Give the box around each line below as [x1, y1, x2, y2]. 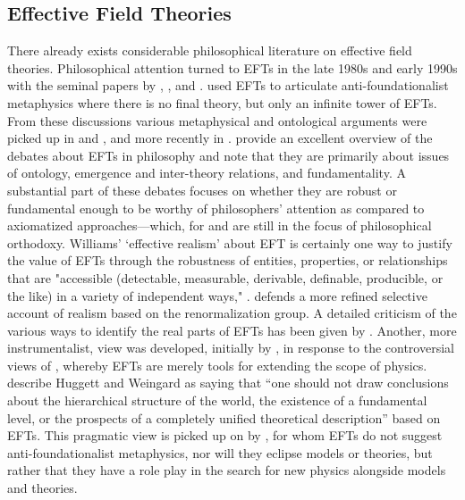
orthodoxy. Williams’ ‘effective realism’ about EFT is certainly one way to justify [7, 233, 452, 252]
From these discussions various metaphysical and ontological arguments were [7, 111, 427, 129]
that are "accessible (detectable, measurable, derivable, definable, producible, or [7, 268, 444, 287]
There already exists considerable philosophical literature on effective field [7, 41, 412, 60]
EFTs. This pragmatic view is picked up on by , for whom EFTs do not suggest [7, 426, 443, 445]
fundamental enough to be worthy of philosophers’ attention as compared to [7, 198, 425, 217]
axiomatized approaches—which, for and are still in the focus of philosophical [7, 216, 432, 235]
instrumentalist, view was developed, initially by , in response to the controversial [7, 338, 454, 357]
